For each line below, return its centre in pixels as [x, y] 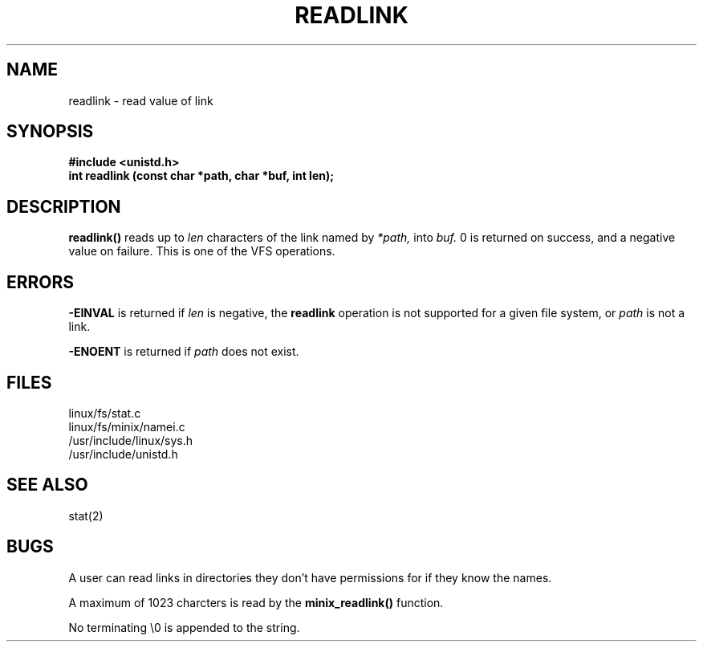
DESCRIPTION [64, 206]
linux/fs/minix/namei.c [127, 426]
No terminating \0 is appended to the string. [184, 627]
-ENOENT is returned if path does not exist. [184, 352]
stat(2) [86, 516]
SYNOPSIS [50, 132]
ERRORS [41, 282]
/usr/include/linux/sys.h [131, 440]
